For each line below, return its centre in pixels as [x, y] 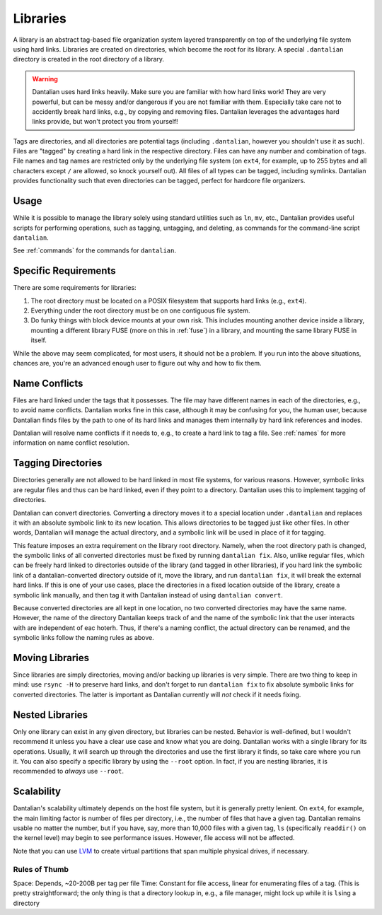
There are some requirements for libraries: [75, 288]
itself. [39, 340]
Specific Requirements [64, 271]
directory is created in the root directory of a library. [89, 59]
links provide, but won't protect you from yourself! [105, 122]
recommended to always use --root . [68, 771]
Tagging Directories [58, 463]
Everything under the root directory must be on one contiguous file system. [140, 310]
